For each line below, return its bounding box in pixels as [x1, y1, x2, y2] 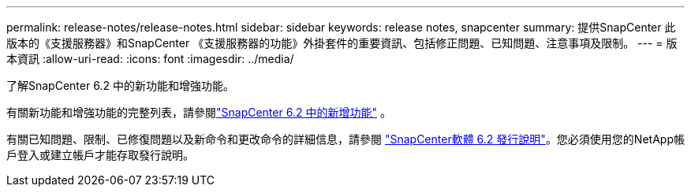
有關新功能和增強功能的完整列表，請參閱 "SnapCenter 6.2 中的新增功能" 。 [6, 106, 391, 119]
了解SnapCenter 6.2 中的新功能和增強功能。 [6, 79, 234, 92]
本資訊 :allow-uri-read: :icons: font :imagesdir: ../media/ [6, 52, 294, 65]
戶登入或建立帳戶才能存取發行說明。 [6, 148, 194, 161]
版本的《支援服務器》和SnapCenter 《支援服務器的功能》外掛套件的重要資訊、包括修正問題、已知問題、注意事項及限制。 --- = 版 [6, 36, 678, 50]
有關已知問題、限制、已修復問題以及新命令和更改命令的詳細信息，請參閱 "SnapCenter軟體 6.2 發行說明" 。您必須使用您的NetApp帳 [6, 132, 685, 146]
